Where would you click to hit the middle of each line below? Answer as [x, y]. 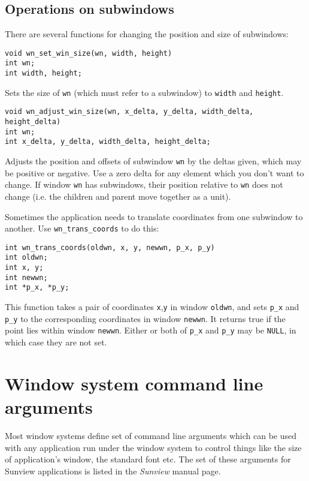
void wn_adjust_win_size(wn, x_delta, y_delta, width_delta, [129, 112]
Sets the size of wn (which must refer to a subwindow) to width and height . [144, 92]
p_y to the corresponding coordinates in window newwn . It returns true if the [145, 318]
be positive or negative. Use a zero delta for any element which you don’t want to [154, 172]
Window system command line [134, 383]
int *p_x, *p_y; [37, 288]
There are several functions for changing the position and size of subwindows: [147, 34]
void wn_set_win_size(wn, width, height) [89, 53]
